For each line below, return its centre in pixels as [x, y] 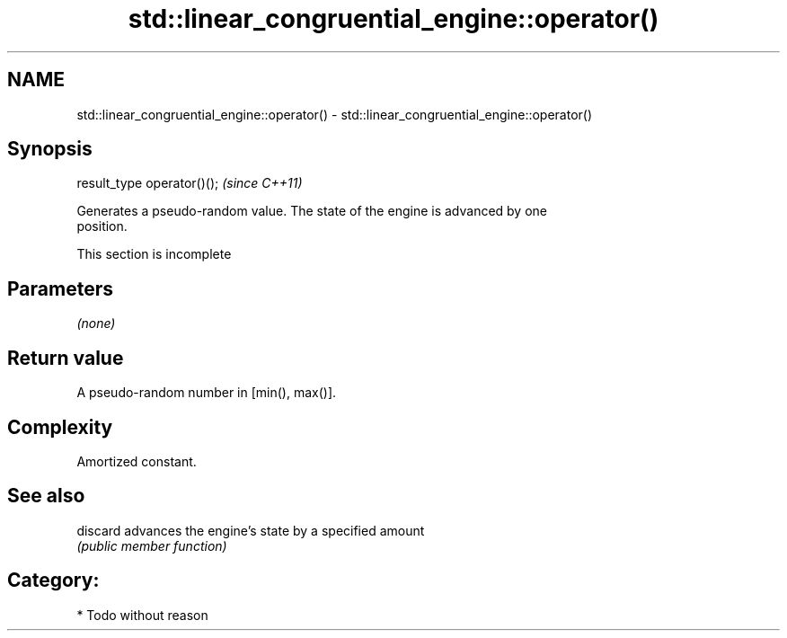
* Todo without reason [142, 615]
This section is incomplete [154, 254]
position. [102, 226]
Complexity [60, 427]
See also [46, 496]
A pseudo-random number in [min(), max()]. [207, 393]
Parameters [60, 288]
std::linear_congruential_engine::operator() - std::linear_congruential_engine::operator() [335, 114]
